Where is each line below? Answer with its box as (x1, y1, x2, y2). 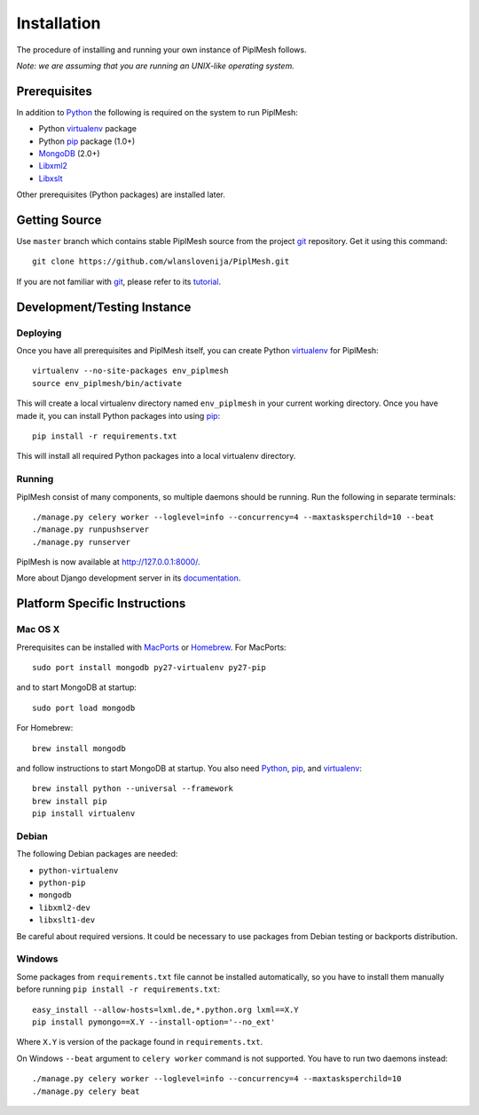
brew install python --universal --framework (32, 784, 234, 794)
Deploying (16, 327, 62, 339)
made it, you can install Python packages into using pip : (16, 410, 221, 421)
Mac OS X (16, 623, 60, 636)
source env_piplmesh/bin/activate (32, 378, 182, 388)
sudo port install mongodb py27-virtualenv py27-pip (32, 662, 266, 673)
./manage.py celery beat (32, 1086, 140, 1096)
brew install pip (32, 795, 107, 806)
